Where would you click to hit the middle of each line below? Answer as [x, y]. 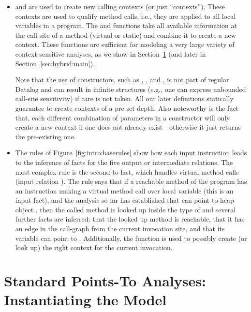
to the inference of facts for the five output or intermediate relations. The [124, 162]
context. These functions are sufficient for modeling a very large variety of [125, 44]
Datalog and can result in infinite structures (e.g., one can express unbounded [131, 89]
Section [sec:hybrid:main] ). [55, 63]
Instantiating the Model [85, 300]
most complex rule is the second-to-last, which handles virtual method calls [127, 171]
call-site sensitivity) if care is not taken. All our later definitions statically [124, 98]
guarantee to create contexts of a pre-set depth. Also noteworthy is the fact [127, 108]
